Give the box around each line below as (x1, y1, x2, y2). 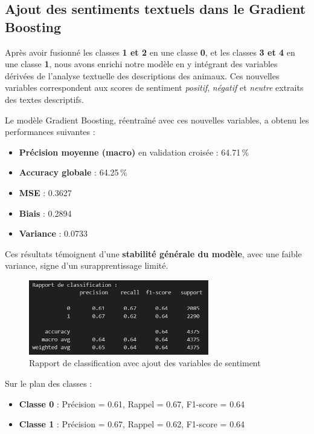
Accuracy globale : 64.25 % (19, 166, 127, 179)
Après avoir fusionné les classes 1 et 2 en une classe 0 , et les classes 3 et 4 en (5, 45, 295, 58)
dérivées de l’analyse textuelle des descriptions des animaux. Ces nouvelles (5, 69, 280, 82)
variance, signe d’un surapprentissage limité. (5, 259, 168, 272)
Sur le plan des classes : (5, 376, 92, 389)
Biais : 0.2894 (19, 206, 72, 219)
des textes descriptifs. (5, 93, 84, 105)
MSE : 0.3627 (19, 186, 72, 199)
